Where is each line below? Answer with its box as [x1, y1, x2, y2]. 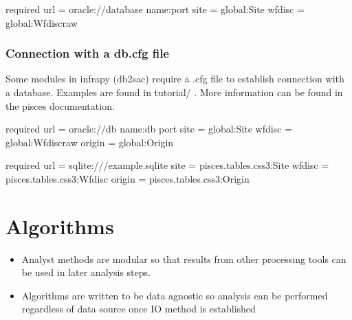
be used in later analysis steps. [21, 265, 151, 279]
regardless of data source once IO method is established [21, 301, 256, 316]
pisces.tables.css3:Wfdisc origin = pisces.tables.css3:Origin [5, 171, 250, 185]
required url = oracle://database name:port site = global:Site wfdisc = [5, 2, 305, 16]
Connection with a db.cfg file [5, 45, 169, 62]
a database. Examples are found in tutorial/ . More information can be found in [5, 85, 343, 99]
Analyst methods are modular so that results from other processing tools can [21, 251, 346, 266]
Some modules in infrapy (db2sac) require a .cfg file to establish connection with [5, 71, 344, 86]
